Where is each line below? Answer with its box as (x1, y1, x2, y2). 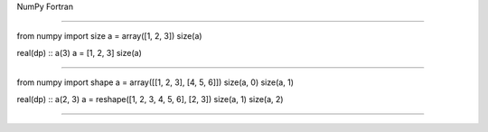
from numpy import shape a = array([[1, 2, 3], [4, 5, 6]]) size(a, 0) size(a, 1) (16, 77, 294, 88)
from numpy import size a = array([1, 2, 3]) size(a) (16, 31, 202, 42)
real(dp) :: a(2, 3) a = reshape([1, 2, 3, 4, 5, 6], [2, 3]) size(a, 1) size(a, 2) (16, 93, 284, 104)
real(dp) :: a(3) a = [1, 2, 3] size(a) (16, 47, 142, 58)
